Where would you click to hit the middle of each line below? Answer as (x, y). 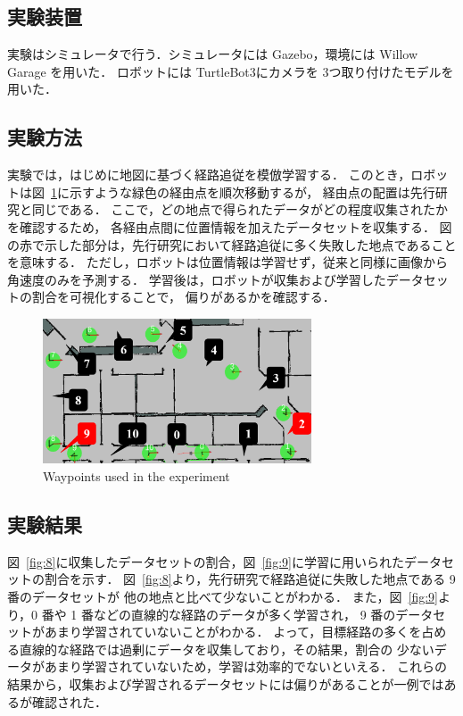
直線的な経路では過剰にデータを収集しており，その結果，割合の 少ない (227, 649)
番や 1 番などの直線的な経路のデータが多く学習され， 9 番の (219, 614)
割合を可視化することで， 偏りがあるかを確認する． (183, 297)
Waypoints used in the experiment (136, 476)
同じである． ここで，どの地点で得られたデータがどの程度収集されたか (240, 209)
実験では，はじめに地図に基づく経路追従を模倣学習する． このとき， (209, 175)
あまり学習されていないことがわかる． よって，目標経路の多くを (233, 632)
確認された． (69, 701)
